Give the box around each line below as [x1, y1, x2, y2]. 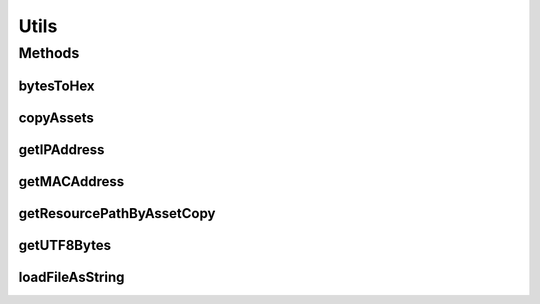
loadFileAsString [18, 268, 125, 285]
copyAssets [18, 109, 95, 126]
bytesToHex [18, 77, 95, 94]
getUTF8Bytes [18, 236, 112, 254]
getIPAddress [18, 141, 105, 158]
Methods [18, 44, 80, 62]
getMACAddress [18, 173, 125, 190]
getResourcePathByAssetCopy [18, 205, 216, 222]
